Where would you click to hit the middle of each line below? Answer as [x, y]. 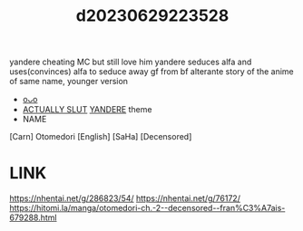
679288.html [33, 217]
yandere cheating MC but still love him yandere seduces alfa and [131, 62]
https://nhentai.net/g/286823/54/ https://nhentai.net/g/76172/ [125, 198]
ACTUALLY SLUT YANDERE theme [87, 110]
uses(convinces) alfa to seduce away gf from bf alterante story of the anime [151, 72]
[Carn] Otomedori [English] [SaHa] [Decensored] [101, 137]
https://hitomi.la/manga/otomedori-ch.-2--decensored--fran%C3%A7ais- [147, 208]
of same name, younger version [69, 82]
